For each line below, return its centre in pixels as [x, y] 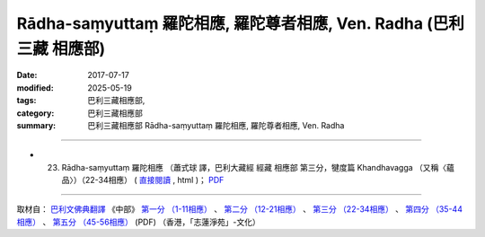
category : [35, 113]
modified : [35, 88]
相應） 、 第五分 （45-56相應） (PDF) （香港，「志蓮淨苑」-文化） [138, 222]
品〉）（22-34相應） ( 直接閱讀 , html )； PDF [143, 180]
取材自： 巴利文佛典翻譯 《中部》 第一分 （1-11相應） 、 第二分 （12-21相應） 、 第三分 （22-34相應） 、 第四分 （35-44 [239, 209]
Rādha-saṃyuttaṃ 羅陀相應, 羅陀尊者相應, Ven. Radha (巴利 [240, 23]
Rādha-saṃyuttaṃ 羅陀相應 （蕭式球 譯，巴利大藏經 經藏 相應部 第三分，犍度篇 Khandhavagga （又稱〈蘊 [258, 167]
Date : [27, 75]
